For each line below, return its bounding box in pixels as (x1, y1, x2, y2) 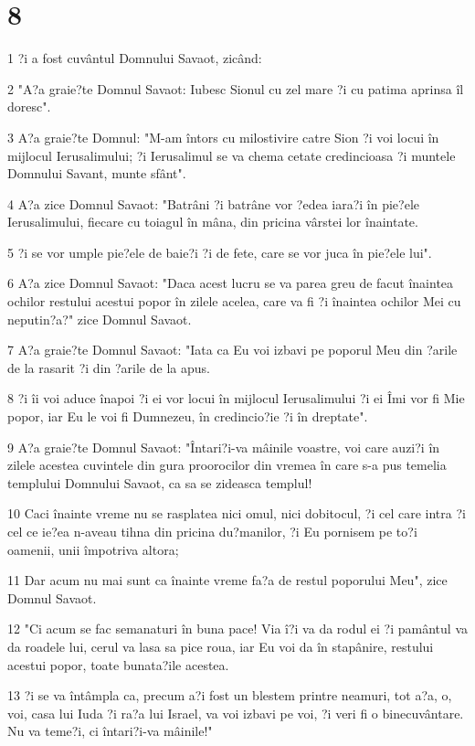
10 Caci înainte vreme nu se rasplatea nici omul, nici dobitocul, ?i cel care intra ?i (7, 504, 466, 523)
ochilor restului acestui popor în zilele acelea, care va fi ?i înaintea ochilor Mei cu (7, 292, 461, 311)
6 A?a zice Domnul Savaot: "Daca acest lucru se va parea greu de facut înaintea (7, 273, 454, 293)
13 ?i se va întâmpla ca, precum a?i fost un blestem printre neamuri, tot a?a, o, (7, 686, 452, 705)
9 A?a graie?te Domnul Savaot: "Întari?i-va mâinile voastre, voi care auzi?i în (7, 437, 440, 456)
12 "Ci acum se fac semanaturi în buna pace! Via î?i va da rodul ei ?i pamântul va (7, 619, 468, 638)
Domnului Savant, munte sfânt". (7, 164, 186, 183)
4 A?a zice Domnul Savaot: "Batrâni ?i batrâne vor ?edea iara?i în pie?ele (7, 194, 420, 213)
